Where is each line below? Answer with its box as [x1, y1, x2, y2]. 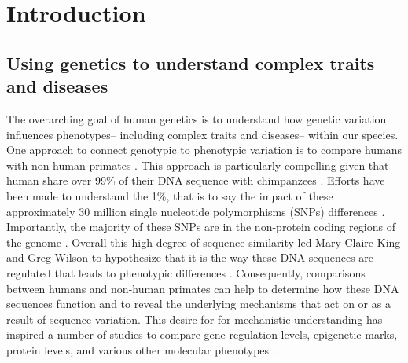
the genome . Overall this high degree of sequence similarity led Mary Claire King [6, 233, 401, 250]
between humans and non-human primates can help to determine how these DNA [6, 280, 399, 296]
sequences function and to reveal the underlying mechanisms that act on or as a [6, 295, 391, 312]
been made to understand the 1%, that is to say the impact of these [6, 187, 333, 203]
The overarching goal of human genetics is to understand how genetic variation [6, 110, 387, 126]
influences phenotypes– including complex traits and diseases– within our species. [6, 126, 399, 142]
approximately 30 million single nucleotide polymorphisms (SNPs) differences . [6, 203, 385, 219]
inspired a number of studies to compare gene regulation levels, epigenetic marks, [6, 326, 398, 343]
